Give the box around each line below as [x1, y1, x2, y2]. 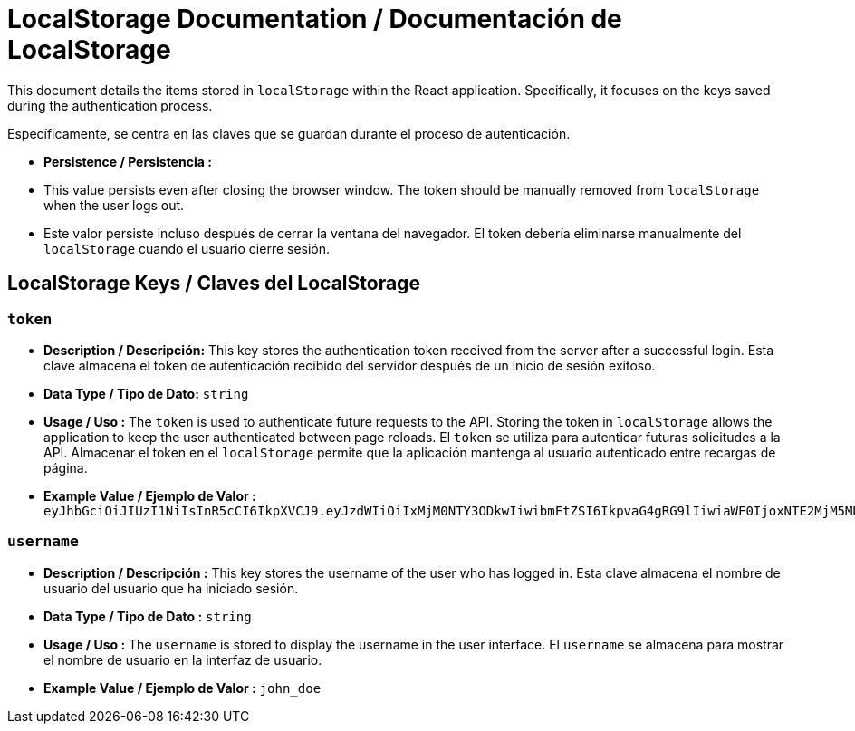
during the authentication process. [7, 97, 213, 113]
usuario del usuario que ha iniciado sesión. [43, 580, 299, 596]
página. [43, 459, 88, 476]
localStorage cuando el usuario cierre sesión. [43, 240, 331, 256]
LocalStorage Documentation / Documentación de [7, 4, 622, 34]
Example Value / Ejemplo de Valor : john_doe [43, 679, 322, 696]
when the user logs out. [43, 197, 185, 213]
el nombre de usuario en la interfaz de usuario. [43, 651, 322, 668]
